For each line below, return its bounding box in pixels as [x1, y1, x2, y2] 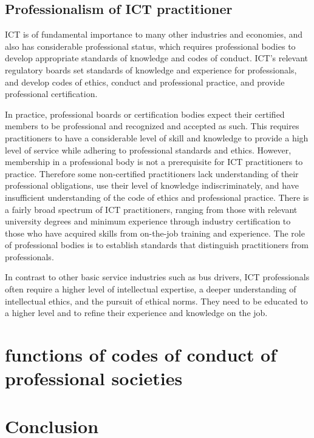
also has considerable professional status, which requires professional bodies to [5, 39, 296, 52]
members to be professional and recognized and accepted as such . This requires [5, 120, 299, 132]
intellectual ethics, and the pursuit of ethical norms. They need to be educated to [5, 294, 308, 307]
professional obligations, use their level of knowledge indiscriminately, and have [5, 179, 299, 192]
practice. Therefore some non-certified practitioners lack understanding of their [5, 167, 299, 180]
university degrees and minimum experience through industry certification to [5, 215, 291, 227]
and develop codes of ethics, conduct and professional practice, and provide [5, 75, 285, 88]
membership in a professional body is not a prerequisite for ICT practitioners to [5, 155, 303, 168]
